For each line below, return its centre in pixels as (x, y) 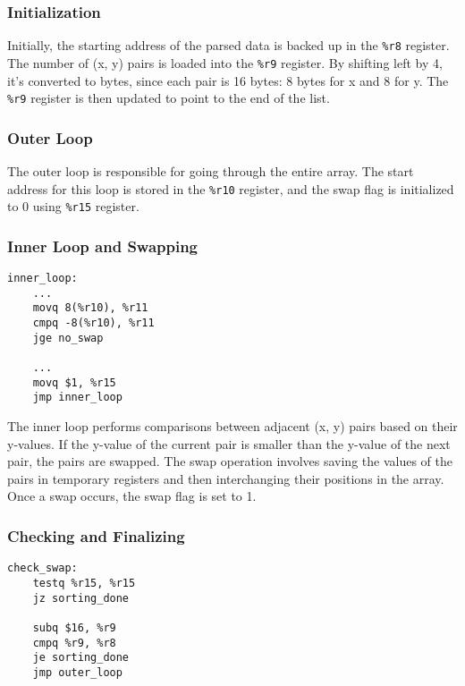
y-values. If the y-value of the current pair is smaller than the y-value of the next (229, 443)
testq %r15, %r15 (84, 583)
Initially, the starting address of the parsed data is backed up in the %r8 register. (228, 45)
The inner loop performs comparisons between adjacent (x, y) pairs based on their (232, 426)
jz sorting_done (81, 598)
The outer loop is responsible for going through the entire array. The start (211, 171)
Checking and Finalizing (96, 535)
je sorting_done (81, 658)
